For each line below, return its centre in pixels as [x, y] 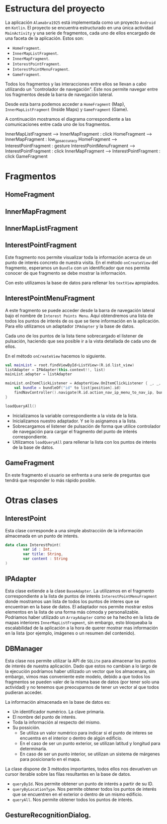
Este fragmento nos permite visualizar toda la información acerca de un [78, 257]
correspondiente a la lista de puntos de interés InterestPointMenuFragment [81, 596]
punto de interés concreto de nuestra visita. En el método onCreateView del [82, 262]
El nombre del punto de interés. [44, 717]
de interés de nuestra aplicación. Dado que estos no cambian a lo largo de [81, 666]
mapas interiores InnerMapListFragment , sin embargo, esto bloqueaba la [79, 622]
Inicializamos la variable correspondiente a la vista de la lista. [75, 415]
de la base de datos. [33, 447]
